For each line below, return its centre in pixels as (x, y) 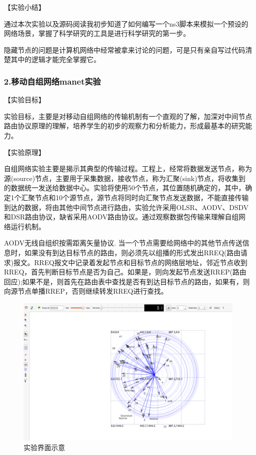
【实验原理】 (25, 152)
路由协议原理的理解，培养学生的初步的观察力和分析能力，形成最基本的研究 (125, 126)
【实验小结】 (25, 7)
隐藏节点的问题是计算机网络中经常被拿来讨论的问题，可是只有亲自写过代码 (125, 49)
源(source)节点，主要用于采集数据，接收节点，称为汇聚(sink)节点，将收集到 (125, 178)
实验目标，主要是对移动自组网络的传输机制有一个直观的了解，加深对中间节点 (128, 116)
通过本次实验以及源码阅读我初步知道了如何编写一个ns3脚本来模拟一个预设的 (126, 23)
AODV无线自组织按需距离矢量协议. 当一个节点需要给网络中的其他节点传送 (123, 243)
